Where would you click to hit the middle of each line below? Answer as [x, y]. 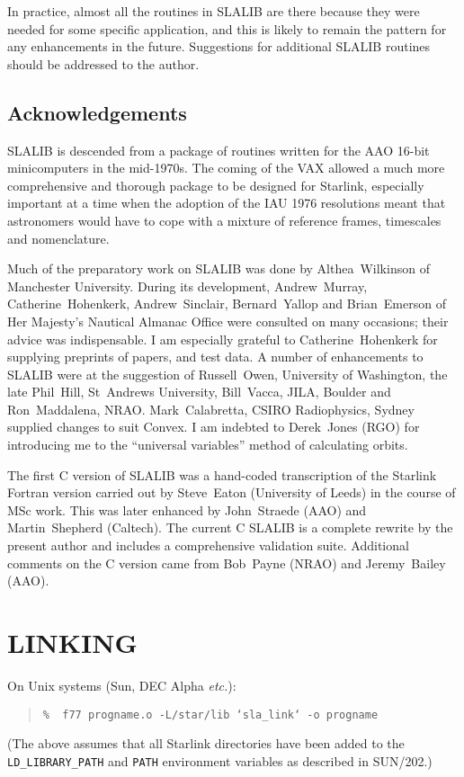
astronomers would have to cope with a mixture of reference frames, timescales [224, 220]
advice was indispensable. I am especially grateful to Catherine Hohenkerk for [223, 339]
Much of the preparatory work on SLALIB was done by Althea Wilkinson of [219, 268]
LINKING [72, 643]
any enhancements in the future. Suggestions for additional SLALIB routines [219, 46]
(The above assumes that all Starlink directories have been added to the [206, 743]
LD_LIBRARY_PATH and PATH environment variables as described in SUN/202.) [220, 760]
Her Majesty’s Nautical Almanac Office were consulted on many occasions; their [228, 321]
